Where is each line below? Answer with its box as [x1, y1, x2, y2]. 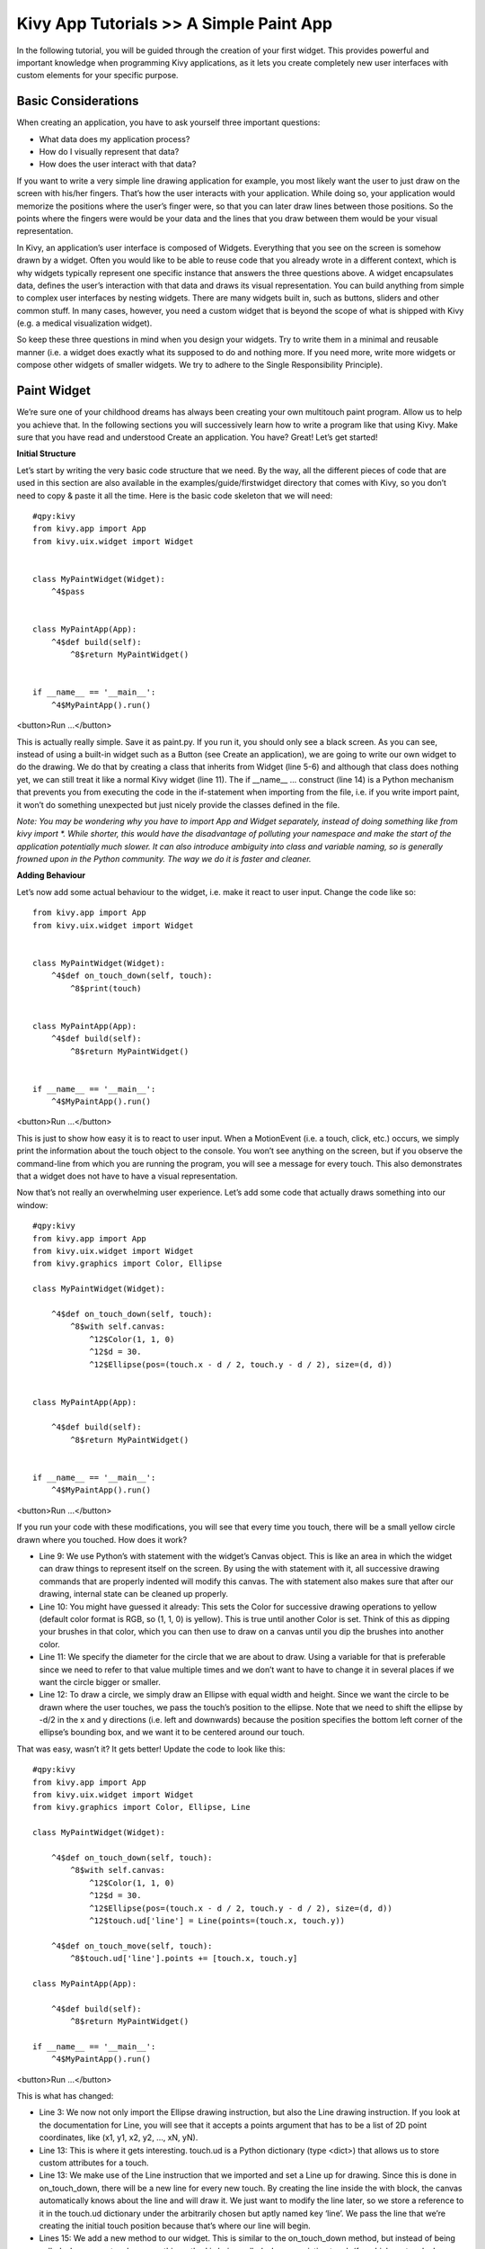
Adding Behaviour [16, 870, 85, 881]
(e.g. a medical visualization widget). [16, 318, 153, 328]
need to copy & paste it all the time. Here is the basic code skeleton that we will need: [16, 490, 333, 501]
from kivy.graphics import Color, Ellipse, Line [32, 1802, 251, 1813]
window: [16, 1199, 48, 1210]
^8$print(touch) [70, 983, 142, 993]
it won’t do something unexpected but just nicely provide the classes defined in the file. [16, 799, 340, 810]
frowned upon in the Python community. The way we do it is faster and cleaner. [16, 854, 312, 865]
